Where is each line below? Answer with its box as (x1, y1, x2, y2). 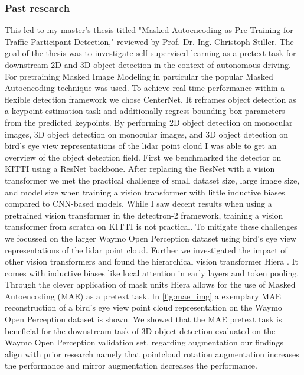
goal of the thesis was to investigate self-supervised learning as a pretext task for (5, 47, 296, 59)
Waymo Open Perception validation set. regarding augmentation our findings (5, 336, 283, 348)
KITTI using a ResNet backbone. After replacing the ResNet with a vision (5, 162, 275, 175)
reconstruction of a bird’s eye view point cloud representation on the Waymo (5, 301, 282, 314)
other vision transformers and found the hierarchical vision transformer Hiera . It (5, 255, 299, 268)
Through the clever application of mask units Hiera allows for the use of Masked (5, 278, 296, 291)
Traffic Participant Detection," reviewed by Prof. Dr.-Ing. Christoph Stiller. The (5, 35, 294, 47)
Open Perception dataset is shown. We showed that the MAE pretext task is (5, 313, 282, 325)
